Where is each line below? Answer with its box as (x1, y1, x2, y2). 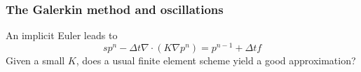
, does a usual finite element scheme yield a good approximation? (76, 52, 356, 67)
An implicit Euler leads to (6, 28, 118, 43)
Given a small (6, 52, 65, 67)
